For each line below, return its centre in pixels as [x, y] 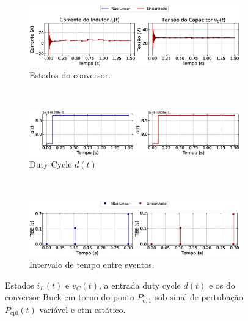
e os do [222, 285]
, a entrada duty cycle [140, 285]
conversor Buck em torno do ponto [70, 297]
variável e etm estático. [82, 309]
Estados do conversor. [70, 75]
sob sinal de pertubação [199, 297]
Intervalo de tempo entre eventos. [92, 264]
